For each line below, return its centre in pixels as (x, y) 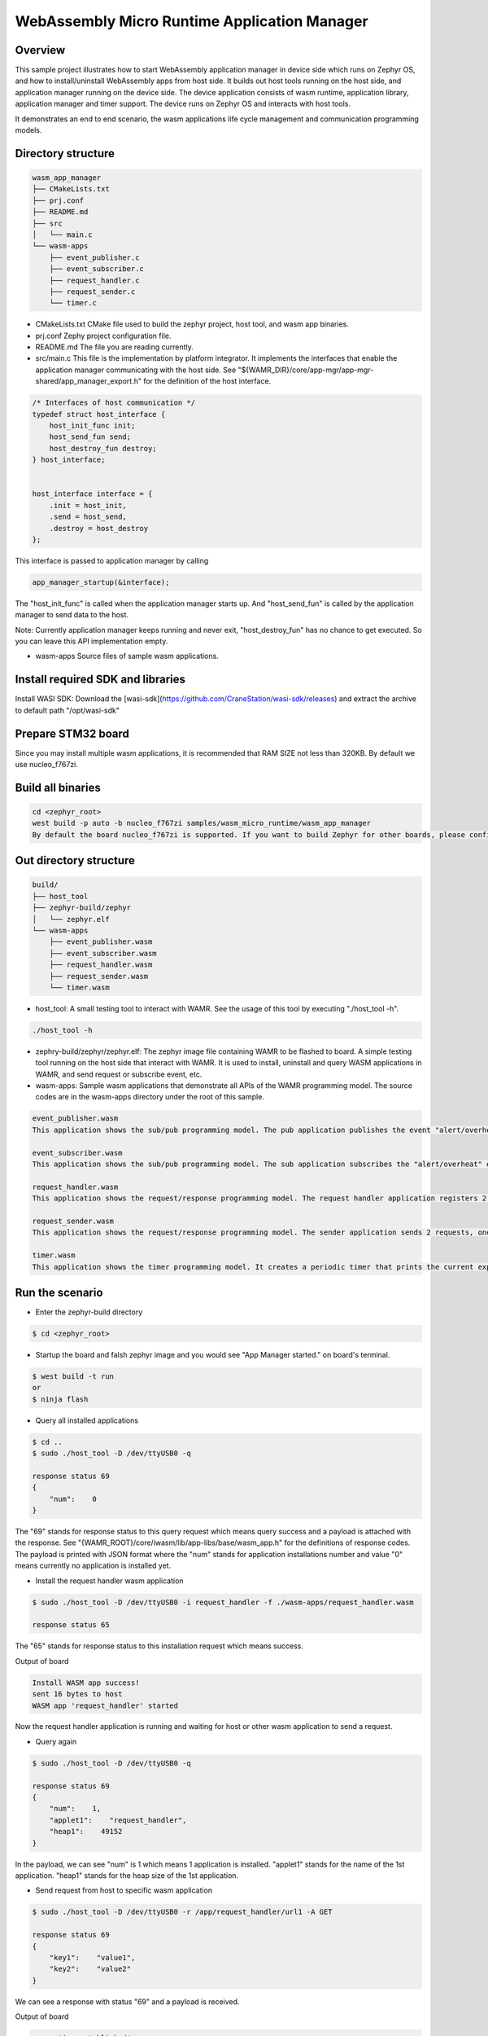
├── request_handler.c (94, 280)
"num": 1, (75, 1809)
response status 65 (71, 1625)
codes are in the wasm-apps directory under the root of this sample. (150, 1097)
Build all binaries (58, 787)
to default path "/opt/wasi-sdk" (67, 710)
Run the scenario (59, 1292)
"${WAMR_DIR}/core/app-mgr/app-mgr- (306, 370)
